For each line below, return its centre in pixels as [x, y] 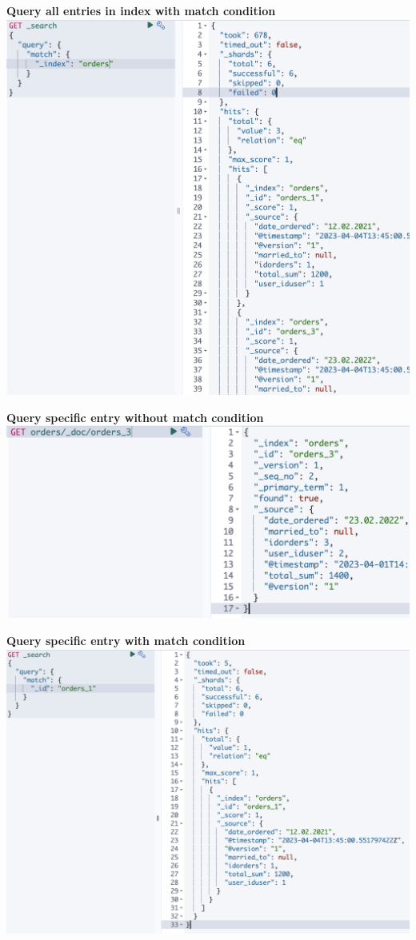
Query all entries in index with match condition [141, 10]
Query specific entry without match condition [135, 417]
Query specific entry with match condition [126, 641]
